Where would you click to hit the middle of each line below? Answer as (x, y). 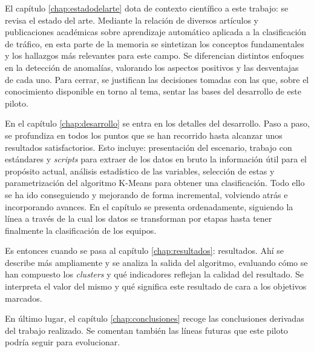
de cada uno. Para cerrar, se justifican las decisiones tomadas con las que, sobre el (157, 79)
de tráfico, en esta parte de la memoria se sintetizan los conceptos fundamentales (155, 43)
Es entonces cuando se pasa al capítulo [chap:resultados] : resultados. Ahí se (145, 251)
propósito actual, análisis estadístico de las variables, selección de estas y (140, 171)
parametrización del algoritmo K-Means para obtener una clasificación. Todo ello (155, 183)
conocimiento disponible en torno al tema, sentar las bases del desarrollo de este (153, 91)
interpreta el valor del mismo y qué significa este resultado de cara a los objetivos (156, 286)
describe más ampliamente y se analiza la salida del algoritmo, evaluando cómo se (156, 262)
